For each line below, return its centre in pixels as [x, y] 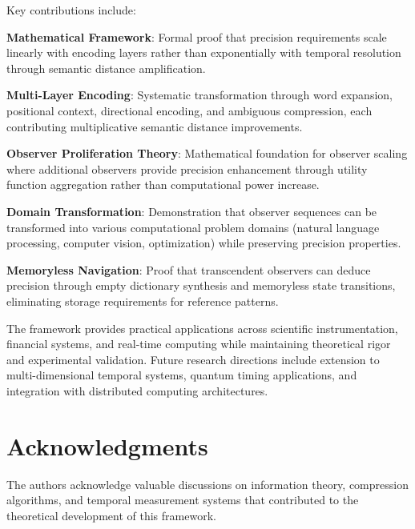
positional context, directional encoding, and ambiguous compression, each [189, 110]
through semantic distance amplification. [106, 68]
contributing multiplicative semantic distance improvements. [155, 126]
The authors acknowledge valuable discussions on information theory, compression [207, 484]
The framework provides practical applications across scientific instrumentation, [202, 328]
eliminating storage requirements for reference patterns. [143, 301]
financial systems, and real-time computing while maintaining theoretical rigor [199, 344]
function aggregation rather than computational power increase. [163, 184]
